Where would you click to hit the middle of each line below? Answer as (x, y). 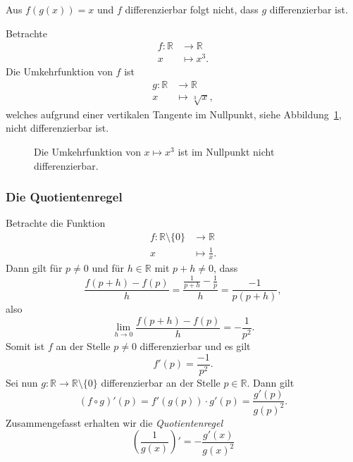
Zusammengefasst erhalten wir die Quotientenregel (114, 422)
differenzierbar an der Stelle (161, 382)
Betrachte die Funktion (56, 223)
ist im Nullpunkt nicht (226, 151)
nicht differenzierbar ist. (57, 128)
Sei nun (22, 382)
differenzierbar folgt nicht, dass (192, 9)
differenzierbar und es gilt (195, 345)
